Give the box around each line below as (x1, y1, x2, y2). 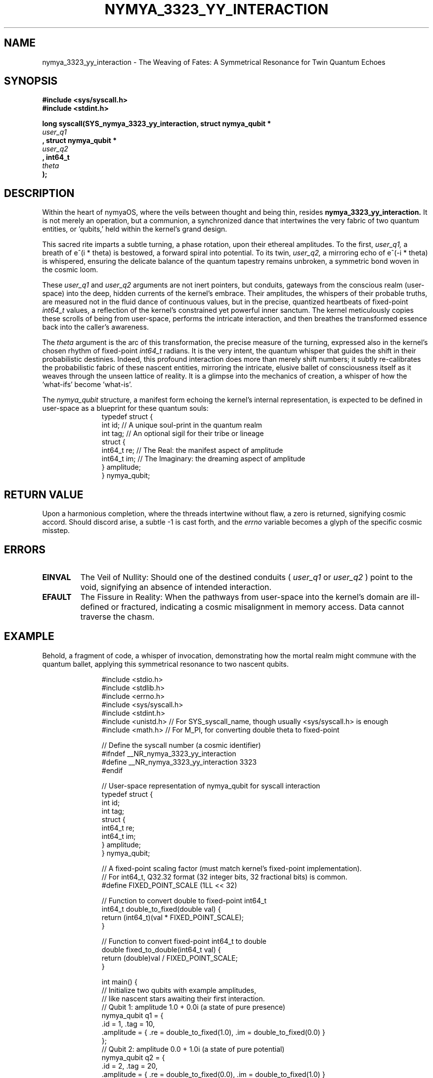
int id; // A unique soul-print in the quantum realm (101, 421, 262, 430)
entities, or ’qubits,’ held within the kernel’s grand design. (42, 225, 227, 234)
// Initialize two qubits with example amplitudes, (101, 985, 257, 994)
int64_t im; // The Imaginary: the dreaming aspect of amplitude (101, 454, 305, 463)
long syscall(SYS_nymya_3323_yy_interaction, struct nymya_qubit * (42, 119, 271, 128)
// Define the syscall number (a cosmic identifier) (101, 740, 261, 749)
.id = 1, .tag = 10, (101, 1019, 155, 1028)
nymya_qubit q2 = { (101, 1053, 165, 1062)
